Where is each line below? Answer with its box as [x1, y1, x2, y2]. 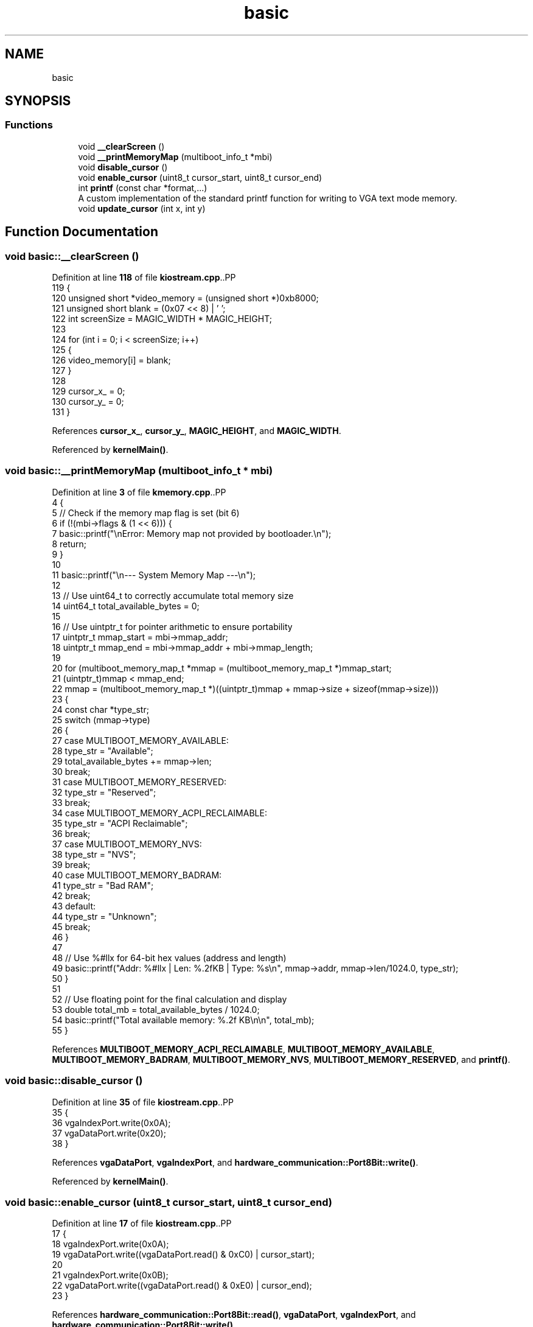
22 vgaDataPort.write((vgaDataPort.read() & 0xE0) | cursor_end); [52, 1280, 312, 1291]
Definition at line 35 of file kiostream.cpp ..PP [52, 1096, 234, 1107]
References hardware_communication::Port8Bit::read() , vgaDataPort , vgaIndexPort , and [52, 1309, 416, 1320]
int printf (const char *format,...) [78, 182, 207, 193]
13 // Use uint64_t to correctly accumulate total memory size [52, 590, 294, 601]
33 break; [52, 797, 91, 808]
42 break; [52, 890, 91, 901]
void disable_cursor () [78, 161, 168, 172]
